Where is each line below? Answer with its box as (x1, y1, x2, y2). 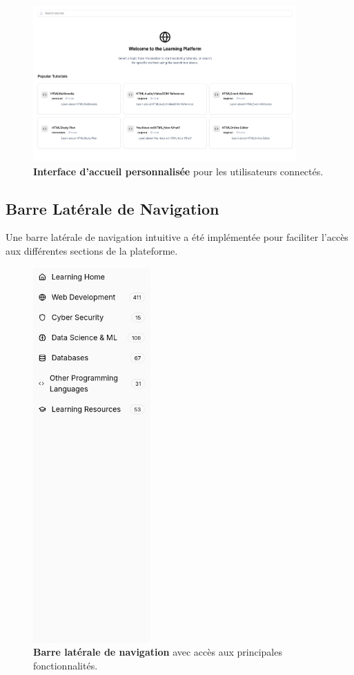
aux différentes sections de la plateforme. (6, 244, 178, 258)
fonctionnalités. (33, 658, 98, 672)
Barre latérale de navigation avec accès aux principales (33, 645, 282, 659)
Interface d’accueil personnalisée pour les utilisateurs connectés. (33, 164, 324, 178)
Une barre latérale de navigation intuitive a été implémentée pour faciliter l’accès (6, 230, 348, 244)
